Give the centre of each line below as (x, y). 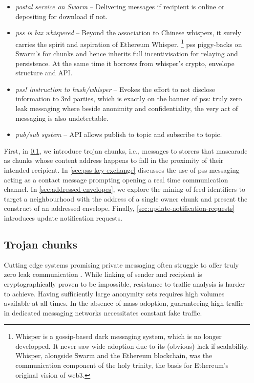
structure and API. (44, 73)
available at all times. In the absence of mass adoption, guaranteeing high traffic (124, 303)
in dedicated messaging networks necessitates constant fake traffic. (103, 312)
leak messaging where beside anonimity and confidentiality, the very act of (127, 108)
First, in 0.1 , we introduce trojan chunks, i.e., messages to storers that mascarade (126, 150)
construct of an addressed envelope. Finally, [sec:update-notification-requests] (119, 208)
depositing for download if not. (62, 16)
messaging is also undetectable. (62, 118)
